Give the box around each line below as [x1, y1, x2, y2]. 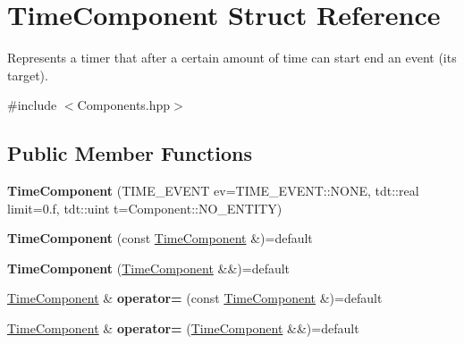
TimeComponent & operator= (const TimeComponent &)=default [7, 289, 383, 307]
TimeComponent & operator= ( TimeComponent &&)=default [7, 319, 359, 338]
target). [7, 65, 48, 84]
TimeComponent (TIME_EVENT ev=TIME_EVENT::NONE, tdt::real [7, 181, 419, 200]
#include [7, 96, 57, 114]
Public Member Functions [7, 139, 252, 167]
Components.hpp [77, 96, 171, 114]
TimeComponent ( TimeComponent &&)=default [7, 258, 291, 277]
